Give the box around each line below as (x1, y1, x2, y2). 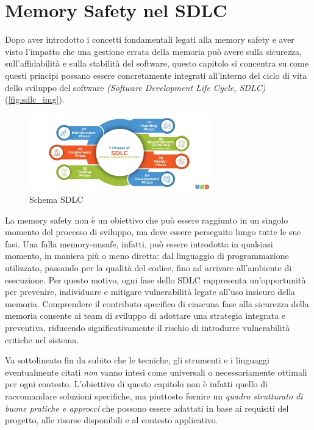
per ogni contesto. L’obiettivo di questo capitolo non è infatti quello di (5, 377, 268, 390)
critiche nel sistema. (5, 333, 79, 346)
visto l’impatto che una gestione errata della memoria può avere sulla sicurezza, (5, 45, 302, 57)
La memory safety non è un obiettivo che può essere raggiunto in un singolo (5, 213, 288, 226)
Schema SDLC (29, 193, 84, 206)
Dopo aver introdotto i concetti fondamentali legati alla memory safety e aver (5, 33, 294, 46)
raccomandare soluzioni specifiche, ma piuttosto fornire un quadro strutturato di (5, 389, 303, 402)
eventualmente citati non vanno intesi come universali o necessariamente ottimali (5, 365, 307, 378)
